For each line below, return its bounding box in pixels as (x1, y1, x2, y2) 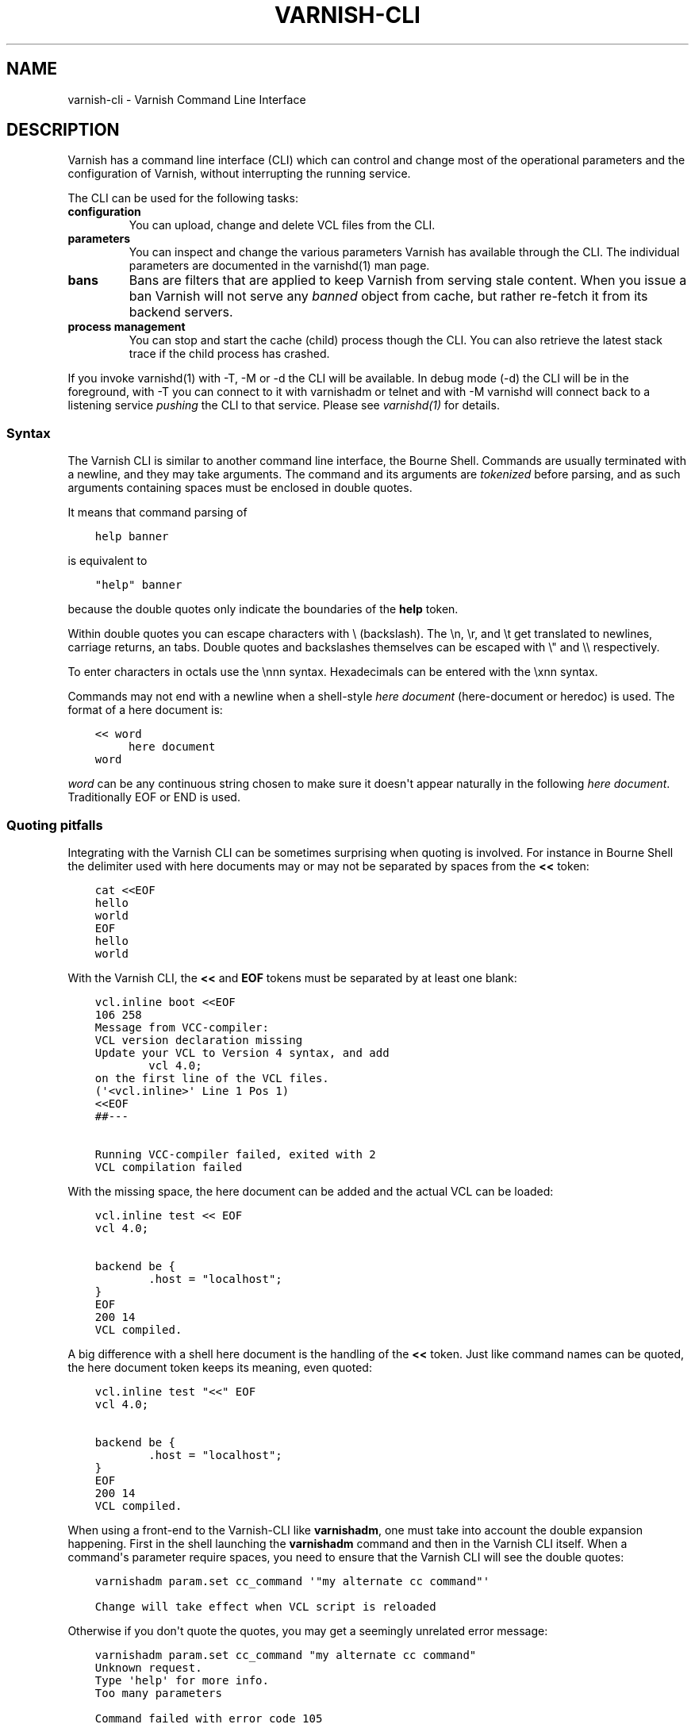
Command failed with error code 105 (94, 1711, 323, 1725)
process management (67, 320, 186, 334)
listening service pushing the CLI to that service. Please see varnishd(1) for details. (67, 398, 500, 413)
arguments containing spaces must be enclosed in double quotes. (67, 481, 413, 495)
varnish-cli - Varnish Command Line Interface (67, 92, 306, 106)
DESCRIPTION (6, 120, 120, 140)
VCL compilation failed (94, 1160, 243, 1173)
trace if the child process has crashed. (129, 347, 330, 361)
